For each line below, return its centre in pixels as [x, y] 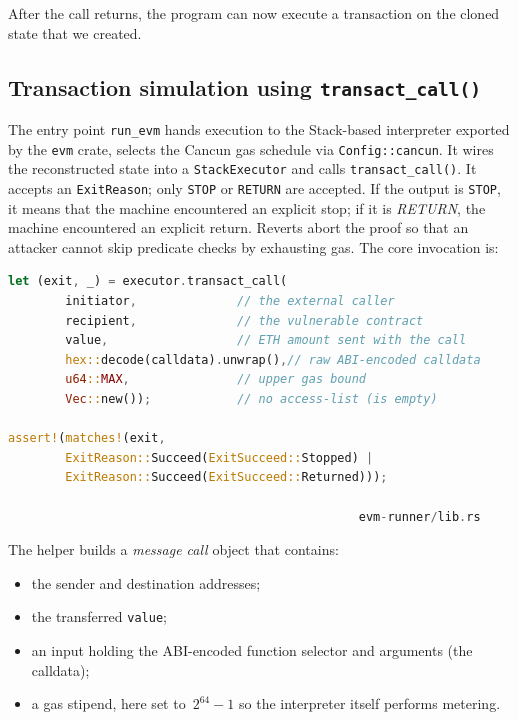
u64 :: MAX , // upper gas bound [215, 379]
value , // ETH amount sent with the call [266, 340]
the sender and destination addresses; [146, 582]
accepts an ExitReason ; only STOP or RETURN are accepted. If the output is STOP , [254, 187]
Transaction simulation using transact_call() [245, 86]
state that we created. [75, 32]
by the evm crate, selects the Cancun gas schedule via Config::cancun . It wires [251, 148]
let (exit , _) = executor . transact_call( [148, 281]
